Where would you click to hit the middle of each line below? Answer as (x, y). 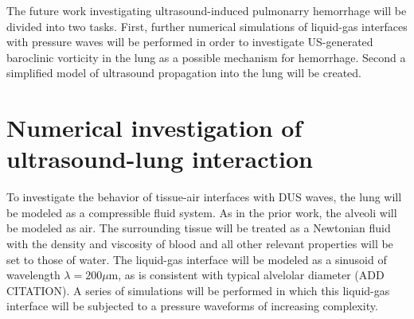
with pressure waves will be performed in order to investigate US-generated (190, 42)
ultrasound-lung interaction (160, 159)
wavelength (33, 275)
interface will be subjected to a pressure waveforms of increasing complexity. (192, 306)
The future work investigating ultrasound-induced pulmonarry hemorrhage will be (207, 10)
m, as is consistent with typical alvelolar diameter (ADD (246, 275)
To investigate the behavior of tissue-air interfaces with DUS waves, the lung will (204, 197)
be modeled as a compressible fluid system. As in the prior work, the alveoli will (202, 212)
